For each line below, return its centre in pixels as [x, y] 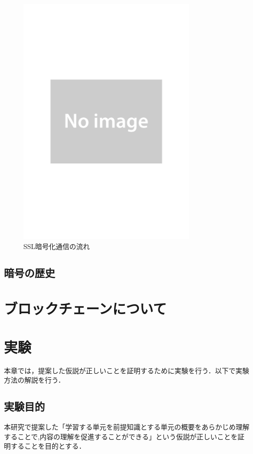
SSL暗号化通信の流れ [57, 246]
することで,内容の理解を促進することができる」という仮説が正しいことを [121, 436]
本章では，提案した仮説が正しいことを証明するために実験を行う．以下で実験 [126, 370]
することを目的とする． [48, 446]
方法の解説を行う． [34, 380]
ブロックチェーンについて [85, 308]
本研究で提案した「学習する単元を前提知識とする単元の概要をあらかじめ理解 [127, 427]
